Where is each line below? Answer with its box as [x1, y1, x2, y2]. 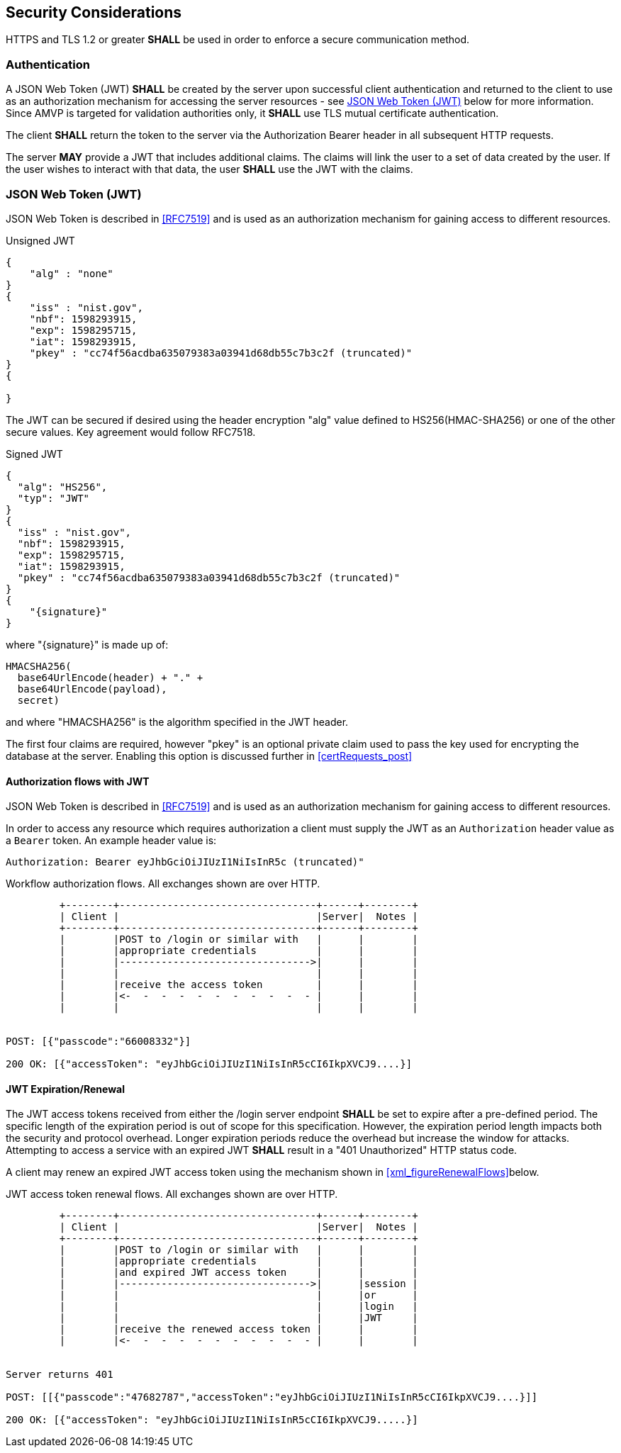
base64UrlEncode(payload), [17, 683, 167, 695]
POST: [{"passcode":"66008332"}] [6, 1036, 191, 1048]
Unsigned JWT [6, 234, 75, 247]
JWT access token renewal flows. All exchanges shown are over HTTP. [6, 1188, 338, 1201]
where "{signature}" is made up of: [6, 638, 169, 651]
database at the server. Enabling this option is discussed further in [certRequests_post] [6, 749, 413, 762]
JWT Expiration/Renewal [6, 1082, 125, 1095]
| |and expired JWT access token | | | [59, 1267, 418, 1279]
